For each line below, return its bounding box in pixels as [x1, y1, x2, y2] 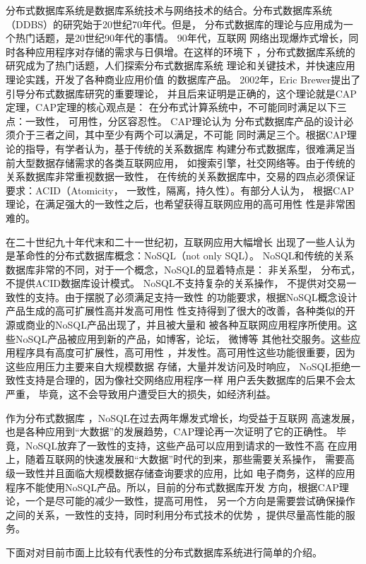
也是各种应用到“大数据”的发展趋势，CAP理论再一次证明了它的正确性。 [6, 424, 333, 439]
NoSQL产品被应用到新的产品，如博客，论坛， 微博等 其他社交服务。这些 [15, 331, 351, 346]
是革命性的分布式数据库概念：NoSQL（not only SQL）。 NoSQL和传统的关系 [6, 248, 354, 263]
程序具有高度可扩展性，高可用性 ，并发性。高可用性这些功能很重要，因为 [15, 345, 355, 360]
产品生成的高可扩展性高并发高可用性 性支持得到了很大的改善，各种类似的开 [6, 303, 355, 318]
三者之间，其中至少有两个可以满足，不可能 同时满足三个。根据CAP [35, 127, 347, 142]
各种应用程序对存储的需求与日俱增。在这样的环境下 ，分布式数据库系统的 [15, 44, 355, 59]
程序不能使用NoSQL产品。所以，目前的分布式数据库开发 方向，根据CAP [6, 479, 339, 494]
